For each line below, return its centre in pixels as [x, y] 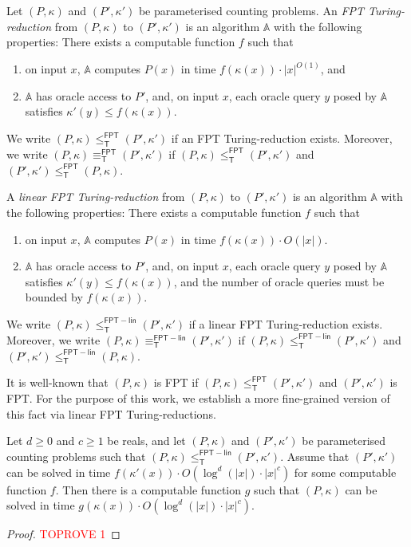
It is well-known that [57, 382]
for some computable [345, 472]
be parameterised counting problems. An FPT [251, 10]
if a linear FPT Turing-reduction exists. [286, 323]
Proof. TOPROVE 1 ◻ [63, 534]
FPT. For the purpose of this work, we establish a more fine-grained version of [198, 398]
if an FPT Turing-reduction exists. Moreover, [282, 138]
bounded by [54, 297]
